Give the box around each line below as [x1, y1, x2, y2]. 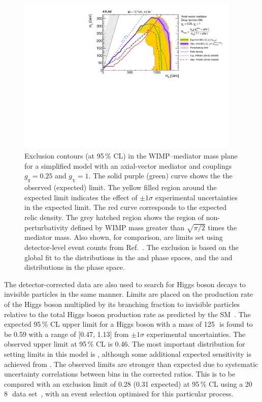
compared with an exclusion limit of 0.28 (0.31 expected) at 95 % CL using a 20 [4, 378, 252, 389]
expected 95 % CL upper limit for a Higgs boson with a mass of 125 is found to [4, 319, 253, 329]
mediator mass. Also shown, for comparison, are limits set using [24, 232, 223, 242]
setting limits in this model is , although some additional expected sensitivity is [4, 348, 251, 359]
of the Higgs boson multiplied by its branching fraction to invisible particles [4, 298, 240, 309]
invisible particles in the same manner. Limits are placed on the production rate [4, 289, 253, 299]
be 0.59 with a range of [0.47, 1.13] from [4, 328, 129, 339]
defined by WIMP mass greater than [71, 222, 185, 232]
